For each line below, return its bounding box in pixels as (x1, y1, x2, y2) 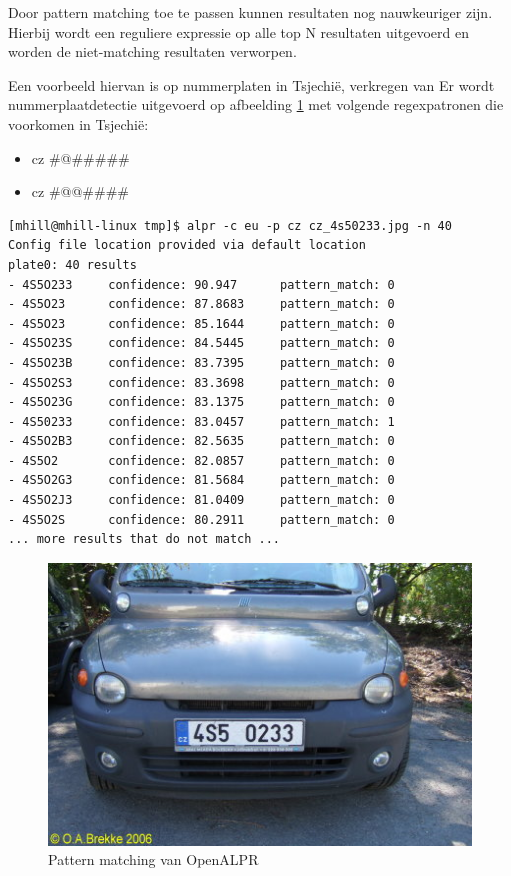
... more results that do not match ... (8, 532, 281, 547)
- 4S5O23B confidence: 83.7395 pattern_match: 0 (8, 355, 395, 370)
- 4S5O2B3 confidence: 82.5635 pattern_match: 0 (8, 434, 395, 449)
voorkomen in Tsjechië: (8, 113, 149, 134)
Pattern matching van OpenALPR (48, 849, 259, 870)
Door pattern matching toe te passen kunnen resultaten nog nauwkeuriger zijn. (8, 2, 493, 22)
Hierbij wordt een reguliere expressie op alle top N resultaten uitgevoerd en (8, 21, 469, 42)
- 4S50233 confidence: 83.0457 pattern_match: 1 (8, 414, 395, 429)
